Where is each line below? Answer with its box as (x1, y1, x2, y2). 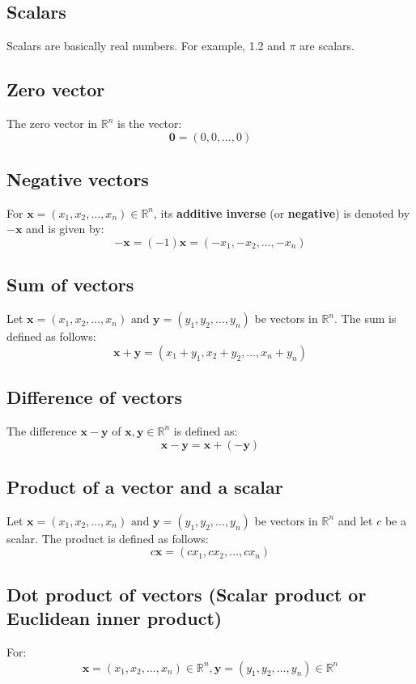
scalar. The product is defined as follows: (6, 529, 209, 546)
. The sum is (334, 310, 397, 327)
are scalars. (299, 37, 354, 54)
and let (337, 512, 373, 529)
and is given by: (26, 220, 104, 237)
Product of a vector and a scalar (6, 474, 283, 499)
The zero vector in (6, 115, 98, 131)
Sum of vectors (6, 272, 134, 297)
